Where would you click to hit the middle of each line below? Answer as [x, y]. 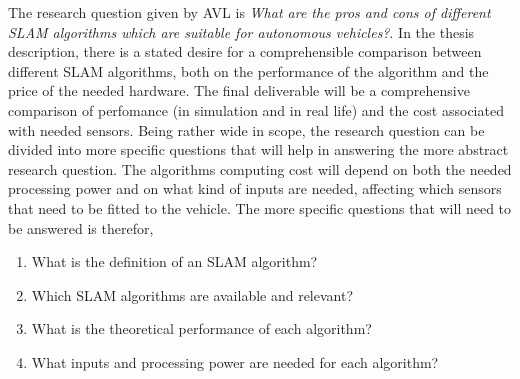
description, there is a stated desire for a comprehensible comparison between [245, 51]
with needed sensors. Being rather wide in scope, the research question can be [246, 129]
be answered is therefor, [81, 227]
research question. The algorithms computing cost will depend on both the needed [260, 168]
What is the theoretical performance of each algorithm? [201, 328]
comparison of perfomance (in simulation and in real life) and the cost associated [256, 109]
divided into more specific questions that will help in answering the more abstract [258, 149]
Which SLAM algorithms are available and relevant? [192, 294]
